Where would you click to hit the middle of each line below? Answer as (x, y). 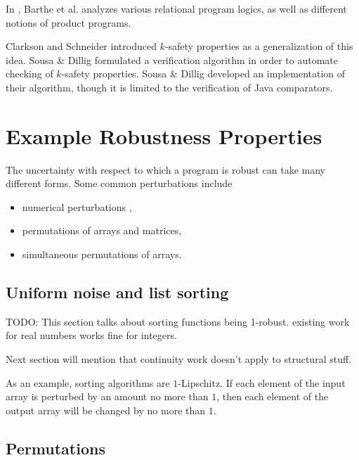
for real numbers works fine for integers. (91, 335)
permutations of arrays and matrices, (102, 230)
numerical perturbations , (77, 206)
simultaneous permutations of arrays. (102, 254)
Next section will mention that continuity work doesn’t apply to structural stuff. (179, 359)
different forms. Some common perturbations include (119, 183)
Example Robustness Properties (164, 135)
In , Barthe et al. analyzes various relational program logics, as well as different (176, 8)
